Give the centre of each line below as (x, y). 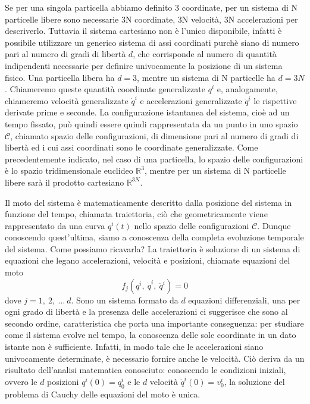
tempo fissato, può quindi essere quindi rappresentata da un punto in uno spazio (151, 123)
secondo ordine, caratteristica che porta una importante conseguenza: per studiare (154, 323)
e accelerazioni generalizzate (191, 100)
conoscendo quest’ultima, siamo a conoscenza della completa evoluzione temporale (154, 237)
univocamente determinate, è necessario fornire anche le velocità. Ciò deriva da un (155, 358)
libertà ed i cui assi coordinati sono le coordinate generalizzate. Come (131, 147)
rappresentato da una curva (55, 225)
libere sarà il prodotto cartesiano (65, 182)
